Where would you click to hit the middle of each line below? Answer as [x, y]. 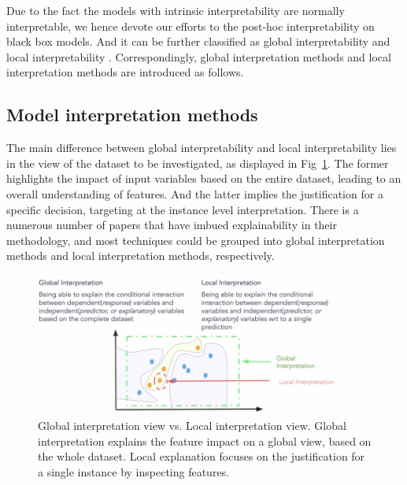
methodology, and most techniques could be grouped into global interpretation [196, 240]
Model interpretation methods [132, 115]
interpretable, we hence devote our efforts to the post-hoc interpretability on [191, 26]
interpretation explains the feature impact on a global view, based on [205, 441]
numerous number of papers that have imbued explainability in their [172, 225]
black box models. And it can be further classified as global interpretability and [198, 41]
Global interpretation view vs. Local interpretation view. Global [192, 425]
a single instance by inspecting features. [134, 471]
